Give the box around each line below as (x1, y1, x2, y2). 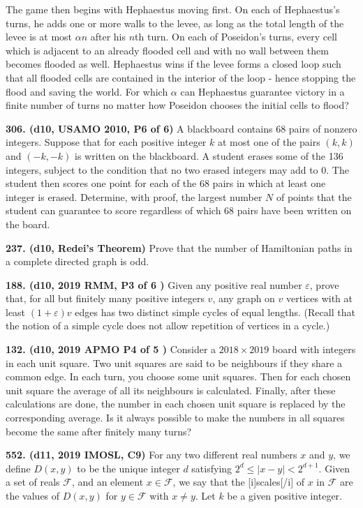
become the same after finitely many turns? (6, 424, 192, 438)
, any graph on (212, 291, 275, 306)
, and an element (71, 475, 144, 489)
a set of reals (6, 475, 60, 489)
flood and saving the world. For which (6, 84, 168, 98)
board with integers (272, 342, 356, 357)
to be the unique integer (77, 461, 180, 475)
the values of (6, 488, 60, 502)
